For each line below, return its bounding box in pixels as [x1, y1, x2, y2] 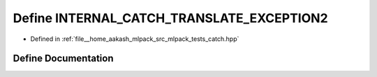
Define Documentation [13, 53, 114, 65]
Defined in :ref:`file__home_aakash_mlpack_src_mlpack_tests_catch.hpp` [30, 35, 239, 43]
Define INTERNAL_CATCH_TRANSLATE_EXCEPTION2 [13, 10, 328, 26]
